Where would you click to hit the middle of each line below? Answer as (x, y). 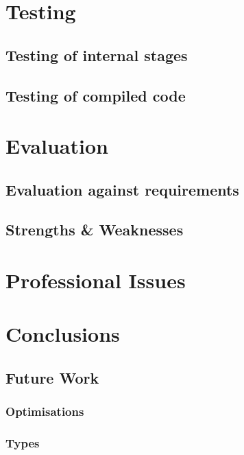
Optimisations (45, 411)
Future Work (52, 378)
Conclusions (63, 334)
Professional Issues (96, 280)
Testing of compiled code (96, 95)
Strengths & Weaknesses (95, 230)
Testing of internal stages (97, 55)
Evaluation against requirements (122, 189)
